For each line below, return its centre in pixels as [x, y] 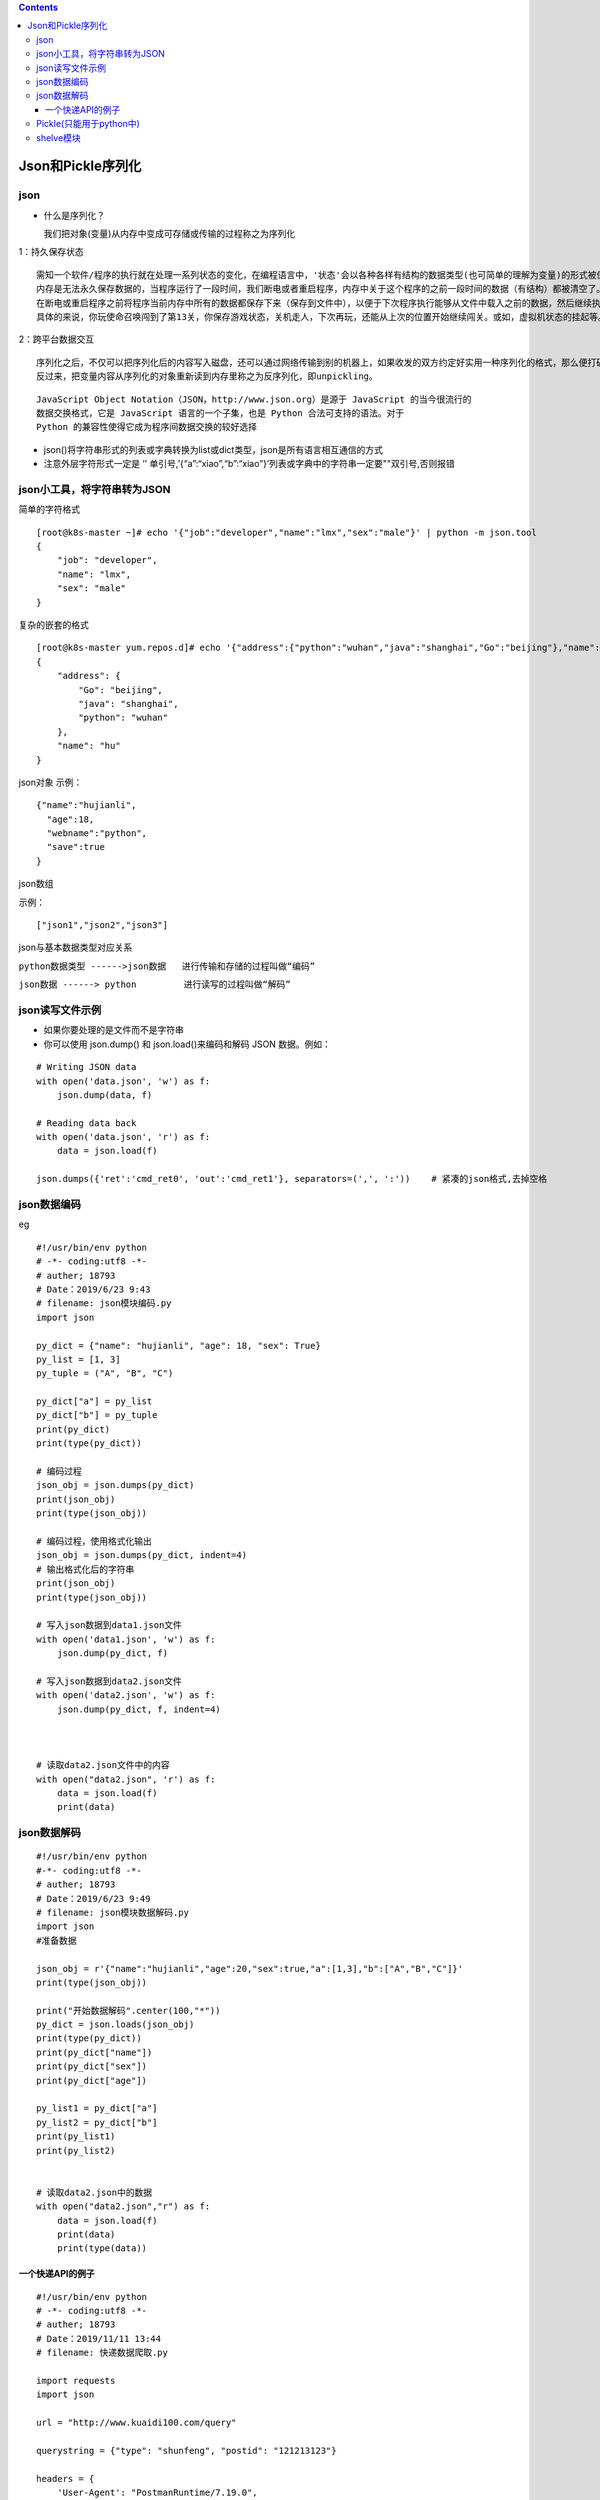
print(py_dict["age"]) [92, 2080]
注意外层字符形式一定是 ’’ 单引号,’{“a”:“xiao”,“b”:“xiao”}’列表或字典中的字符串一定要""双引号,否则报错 [249, 464]
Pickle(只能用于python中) [88, 124]
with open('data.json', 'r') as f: [123, 1137]
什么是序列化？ [74, 215]
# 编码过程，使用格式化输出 [94, 1541]
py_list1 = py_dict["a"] [97, 2108]
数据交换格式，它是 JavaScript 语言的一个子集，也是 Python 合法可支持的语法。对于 [220, 413]
